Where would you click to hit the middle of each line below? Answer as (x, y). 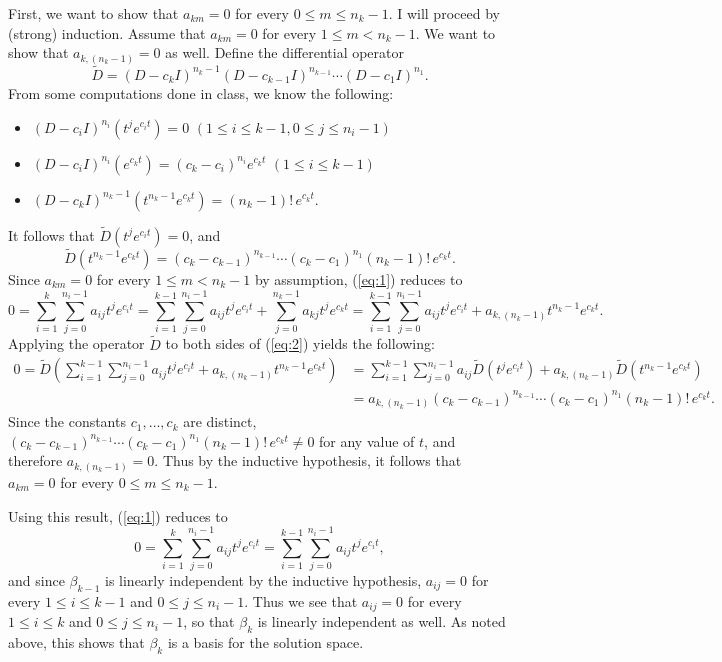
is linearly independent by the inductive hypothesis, (263, 579)
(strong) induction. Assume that (107, 32)
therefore (35, 460)
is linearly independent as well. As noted (381, 621)
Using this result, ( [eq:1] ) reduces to (118, 515)
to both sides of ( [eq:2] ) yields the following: (300, 343)
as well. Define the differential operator (284, 52)
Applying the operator (76, 343)
